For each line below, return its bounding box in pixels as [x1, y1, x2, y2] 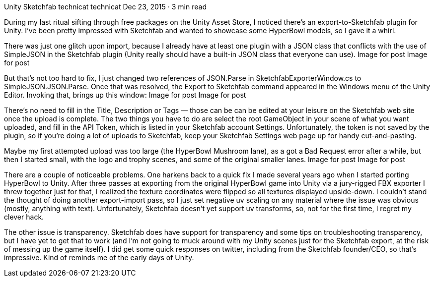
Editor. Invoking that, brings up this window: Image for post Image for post [4, 91, 246, 99]
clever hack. [4, 213, 44, 221]
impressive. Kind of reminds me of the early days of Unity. [4, 253, 194, 262]
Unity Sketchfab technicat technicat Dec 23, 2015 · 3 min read [4, 2, 207, 11]
